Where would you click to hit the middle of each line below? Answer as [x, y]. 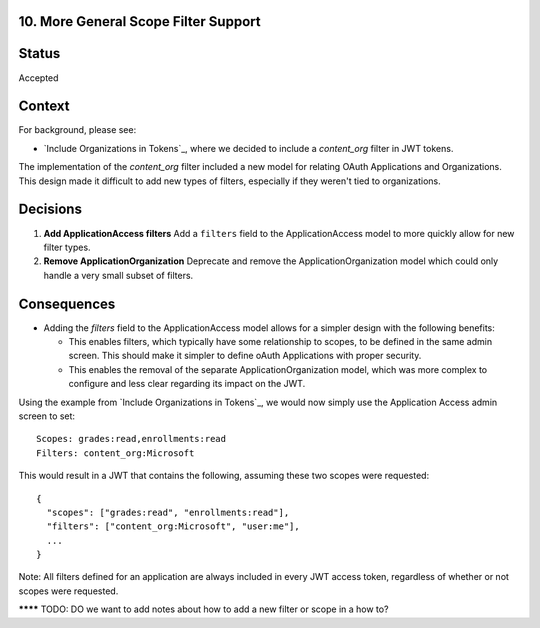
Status [39, 53]
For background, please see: [77, 130]
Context [44, 106]
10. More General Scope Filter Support [139, 21]
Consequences [67, 303]
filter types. [67, 247]
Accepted [38, 77]
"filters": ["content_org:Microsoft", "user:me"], [173, 526]
